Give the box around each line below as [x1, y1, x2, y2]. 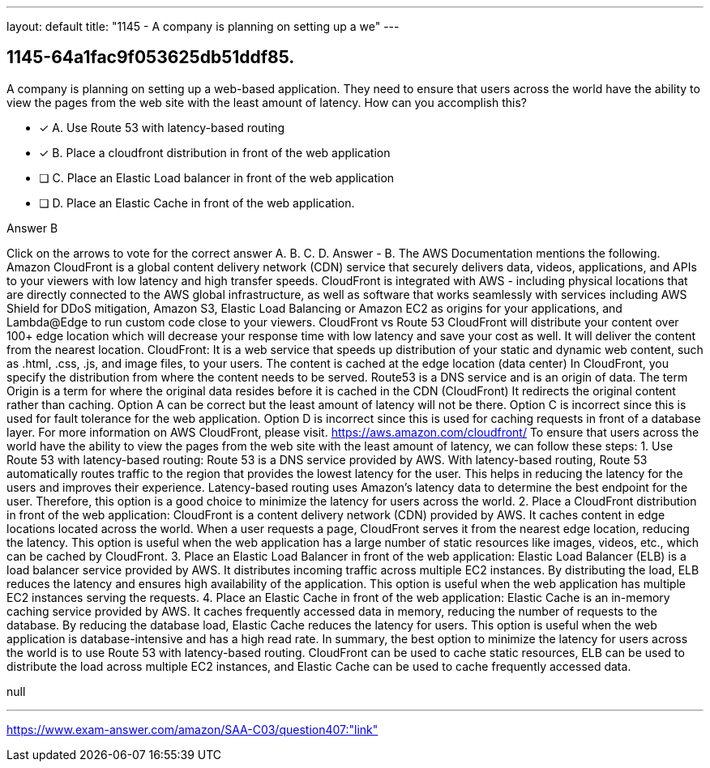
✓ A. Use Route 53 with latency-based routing [39, 120, 285, 134]
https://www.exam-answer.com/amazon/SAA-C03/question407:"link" [6, 722, 379, 736]
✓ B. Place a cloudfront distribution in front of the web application [39, 145, 391, 160]
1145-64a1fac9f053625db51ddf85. [6, 47, 295, 68]
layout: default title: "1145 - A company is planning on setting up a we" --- [6, 19, 400, 33]
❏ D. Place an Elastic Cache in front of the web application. [39, 195, 355, 210]
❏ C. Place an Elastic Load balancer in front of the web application [39, 170, 395, 185]
